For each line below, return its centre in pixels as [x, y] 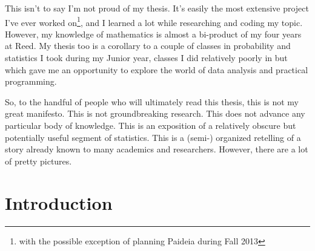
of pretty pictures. [38, 161]
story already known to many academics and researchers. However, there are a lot [157, 149]
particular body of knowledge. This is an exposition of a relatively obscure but [151, 125]
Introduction [59, 202]
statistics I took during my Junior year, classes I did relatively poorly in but [146, 58]
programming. [31, 81]
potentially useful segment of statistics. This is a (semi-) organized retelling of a [153, 137]
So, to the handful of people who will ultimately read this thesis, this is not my [152, 101]
